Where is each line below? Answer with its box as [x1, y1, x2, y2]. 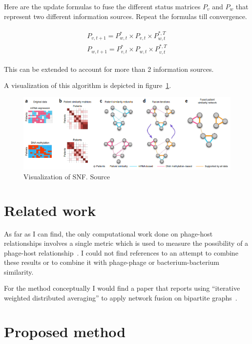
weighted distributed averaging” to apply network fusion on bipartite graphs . [4, 293, 237, 303]
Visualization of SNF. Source [23, 171, 110, 181]
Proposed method [4, 321, 126, 341]
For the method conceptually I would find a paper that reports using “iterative [4, 283, 240, 293]
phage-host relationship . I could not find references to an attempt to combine [4, 247, 238, 258]
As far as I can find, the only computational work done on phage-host [4, 228, 213, 238]
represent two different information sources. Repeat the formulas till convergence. [4, 11, 247, 21]
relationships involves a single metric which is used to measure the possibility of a [4, 238, 249, 248]
